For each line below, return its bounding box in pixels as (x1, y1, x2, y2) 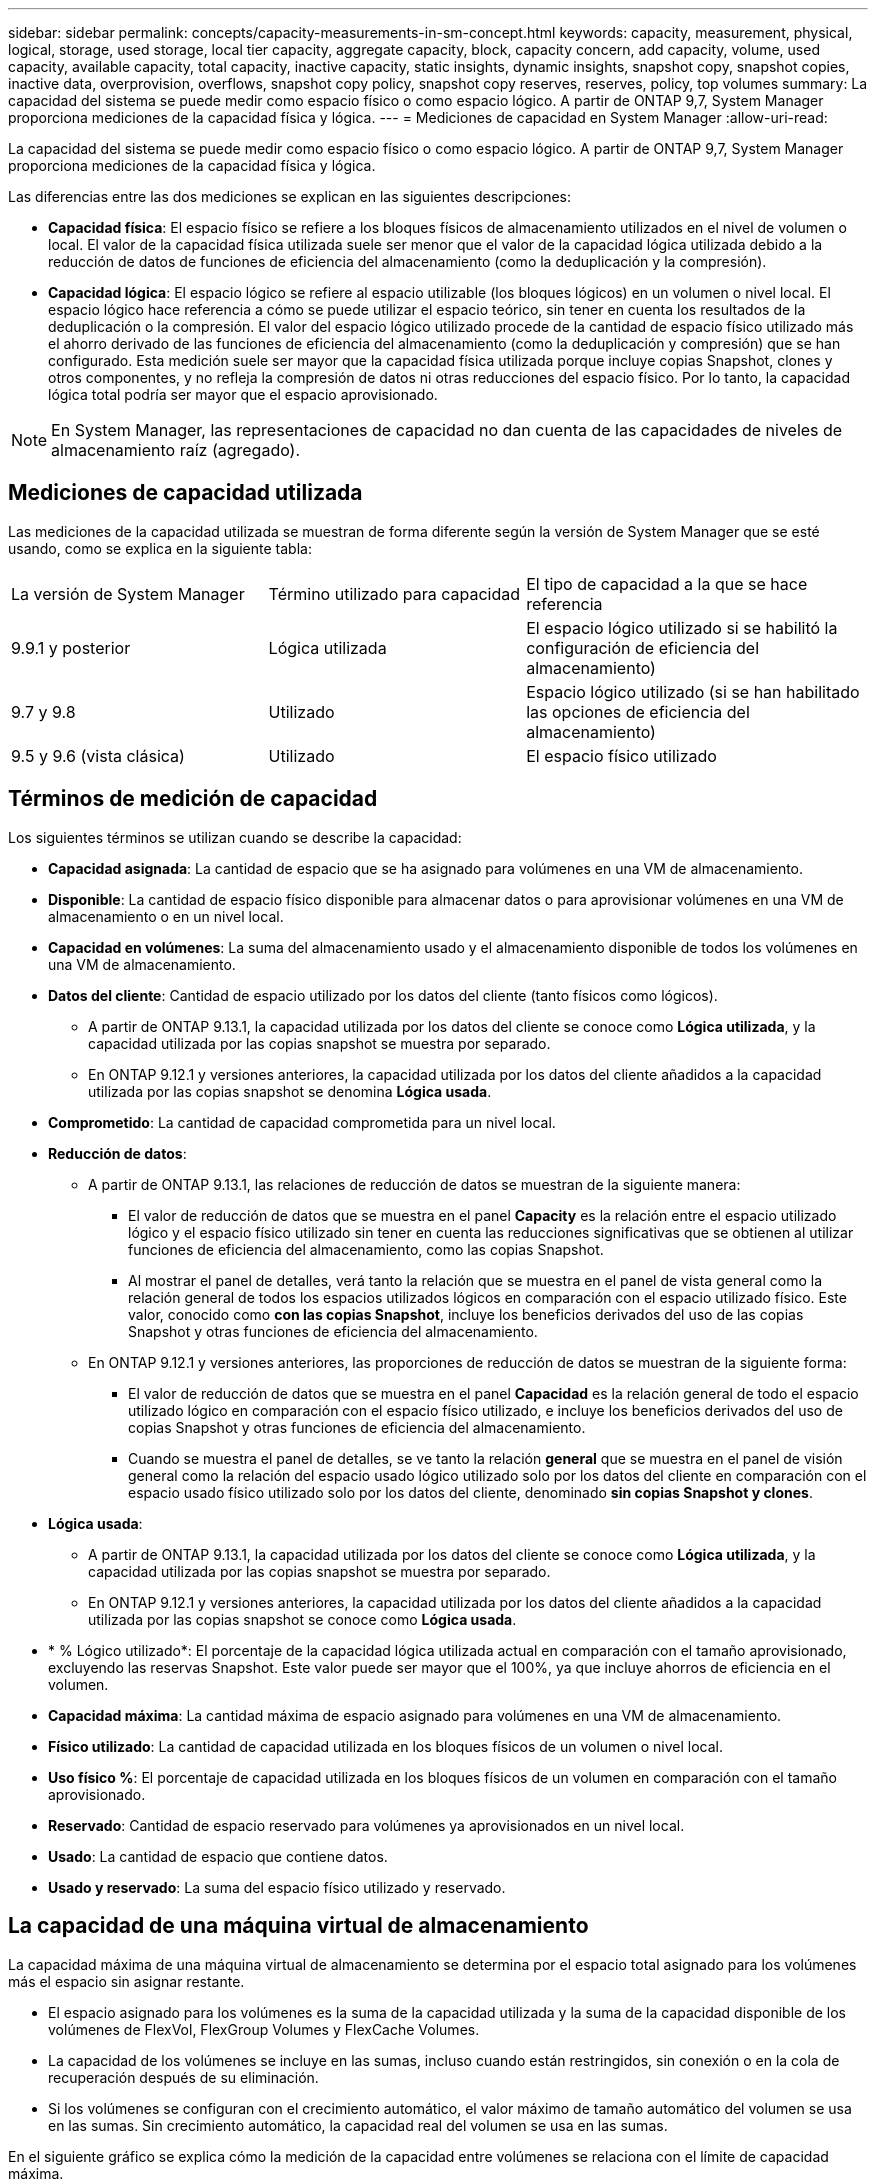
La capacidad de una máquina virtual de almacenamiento (8, 1913, 589, 1939)
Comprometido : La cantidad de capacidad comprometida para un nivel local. (48, 1113, 556, 1131)
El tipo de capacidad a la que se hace (526, 573, 808, 594)
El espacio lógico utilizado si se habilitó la (526, 617, 838, 638)
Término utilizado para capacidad (268, 583, 520, 604)
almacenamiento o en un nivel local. (48, 907, 284, 925)
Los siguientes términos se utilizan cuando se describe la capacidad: (8, 828, 462, 846)
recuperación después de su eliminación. (48, 2068, 319, 2086)
